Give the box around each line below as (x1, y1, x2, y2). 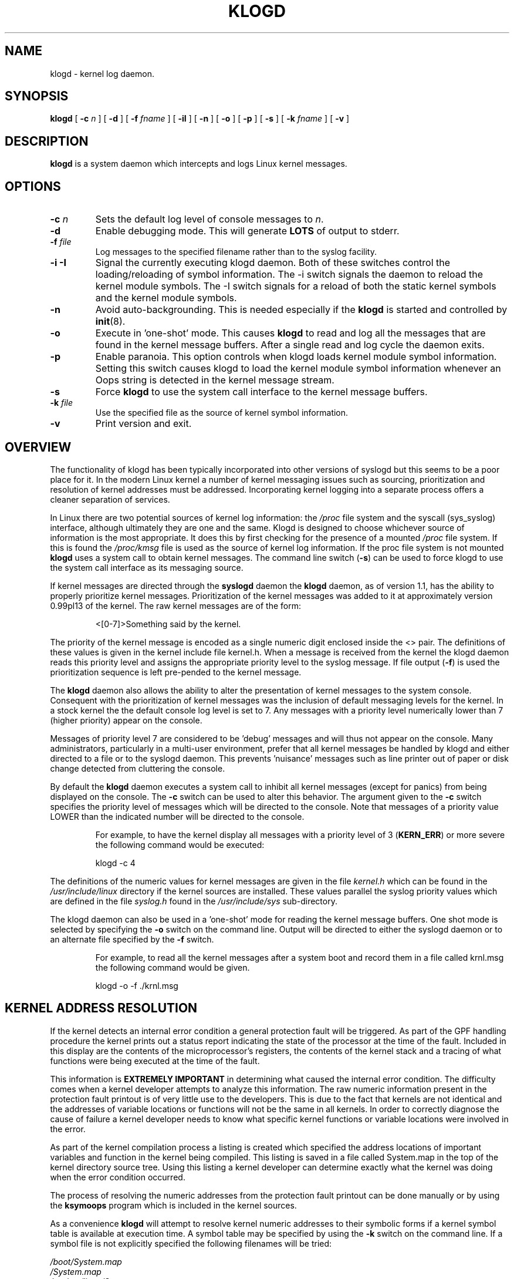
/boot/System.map (50, 1256, 122, 1267)
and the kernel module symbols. (95, 292, 237, 304)
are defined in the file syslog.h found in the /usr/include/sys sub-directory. (50, 896, 337, 906)
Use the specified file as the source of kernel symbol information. (95, 408, 349, 418)
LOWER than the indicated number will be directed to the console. (50, 811, 305, 822)
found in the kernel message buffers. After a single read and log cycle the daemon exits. (95, 339, 485, 351)
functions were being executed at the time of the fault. (50, 1055, 260, 1066)
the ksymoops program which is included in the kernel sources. (50, 1200, 297, 1210)
